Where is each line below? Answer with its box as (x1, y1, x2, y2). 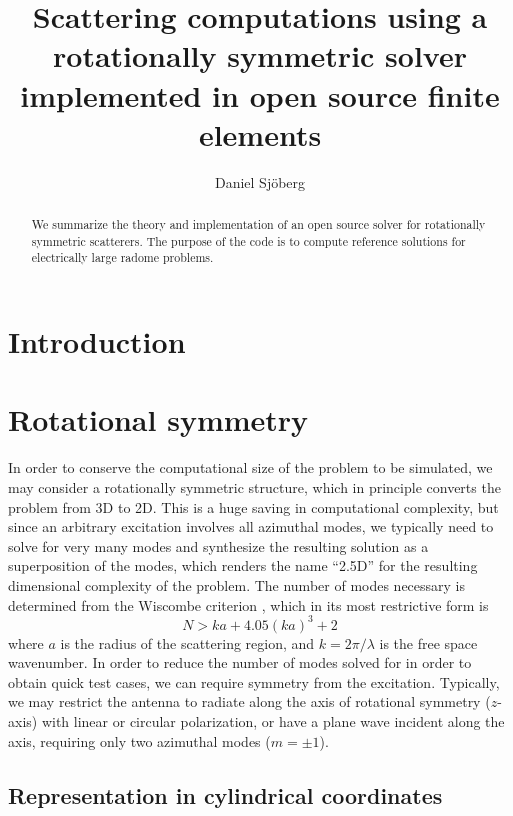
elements (198, 113, 322, 154)
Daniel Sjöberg (214, 171, 306, 192)
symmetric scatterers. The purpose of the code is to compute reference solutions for (31, 232, 466, 249)
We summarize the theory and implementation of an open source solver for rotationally (31, 216, 486, 233)
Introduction (8, 321, 186, 362)
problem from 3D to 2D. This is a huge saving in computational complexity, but (8, 496, 499, 517)
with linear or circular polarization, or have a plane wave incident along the (41, 710, 505, 731)
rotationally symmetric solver (53, 35, 467, 76)
